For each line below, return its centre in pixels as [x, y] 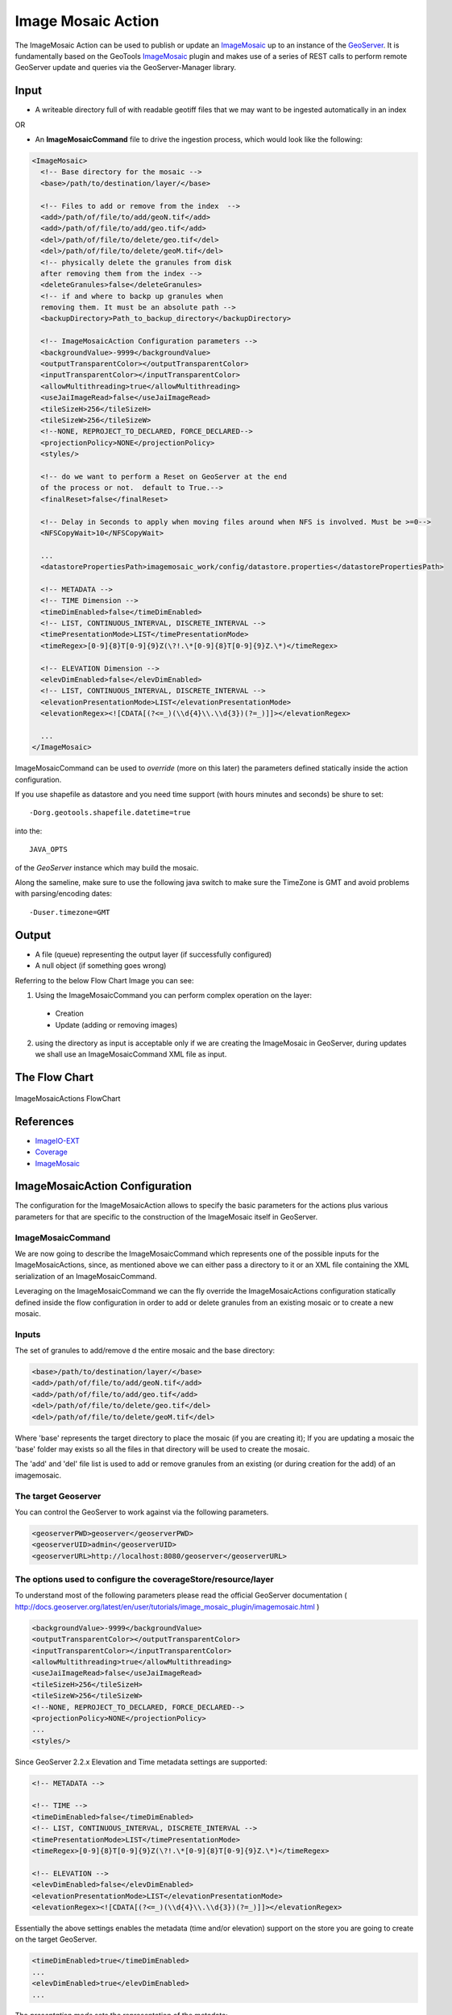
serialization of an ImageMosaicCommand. [86, 1276]
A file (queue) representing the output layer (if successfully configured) [153, 954]
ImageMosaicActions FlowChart [68, 1098]
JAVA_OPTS [48, 850]
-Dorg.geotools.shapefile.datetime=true [110, 813]
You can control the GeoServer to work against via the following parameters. [142, 1512]
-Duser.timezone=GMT [70, 912]
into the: [29, 831]
